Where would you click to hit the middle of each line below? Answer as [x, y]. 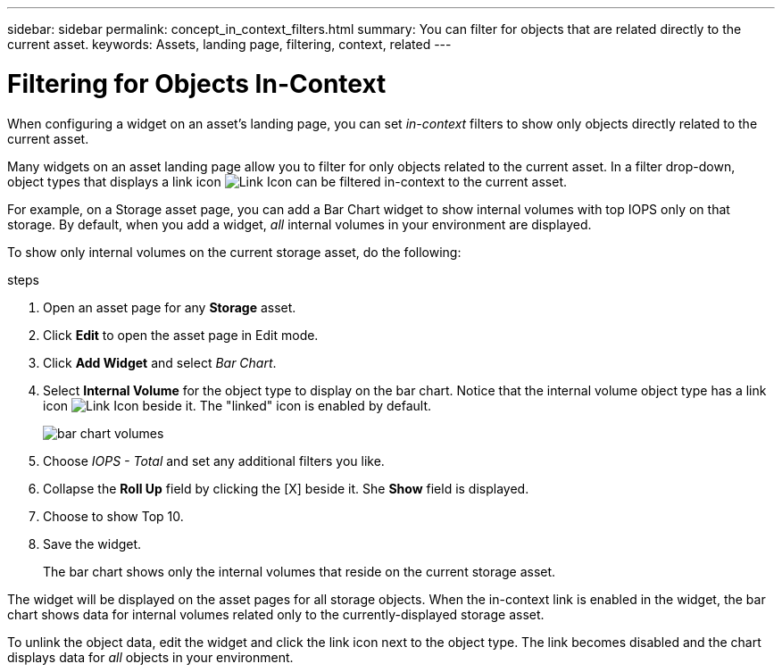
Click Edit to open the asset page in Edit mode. [181, 335]
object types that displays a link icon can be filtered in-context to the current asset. [287, 181]
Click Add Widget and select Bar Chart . [160, 362]
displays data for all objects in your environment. [150, 657]
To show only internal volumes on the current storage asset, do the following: [234, 252]
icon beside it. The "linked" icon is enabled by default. [237, 405]
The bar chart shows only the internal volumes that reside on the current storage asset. [299, 571]
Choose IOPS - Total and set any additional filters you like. [214, 460]
